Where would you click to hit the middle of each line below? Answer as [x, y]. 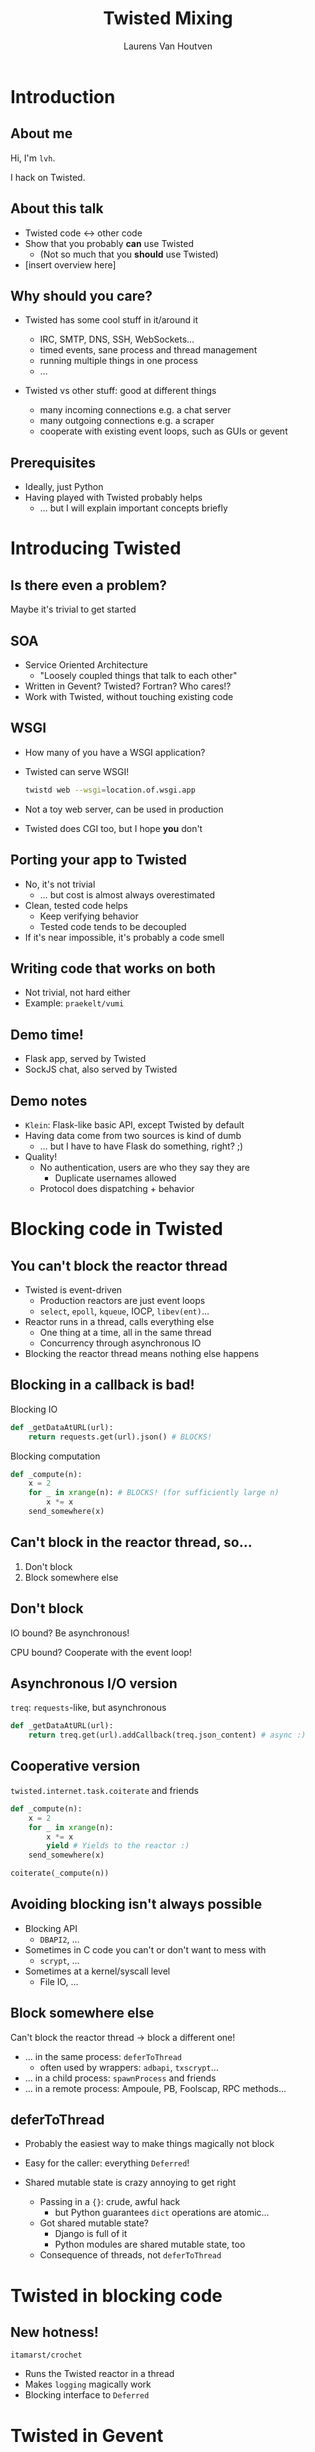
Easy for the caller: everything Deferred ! [107, 2163]
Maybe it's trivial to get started [73, 609]
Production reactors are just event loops [122, 1300]
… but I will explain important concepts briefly [133, 508]
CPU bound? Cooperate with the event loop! [101, 1652]
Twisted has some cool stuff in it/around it [111, 320]
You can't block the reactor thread [119, 1265]
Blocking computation [55, 1456]
